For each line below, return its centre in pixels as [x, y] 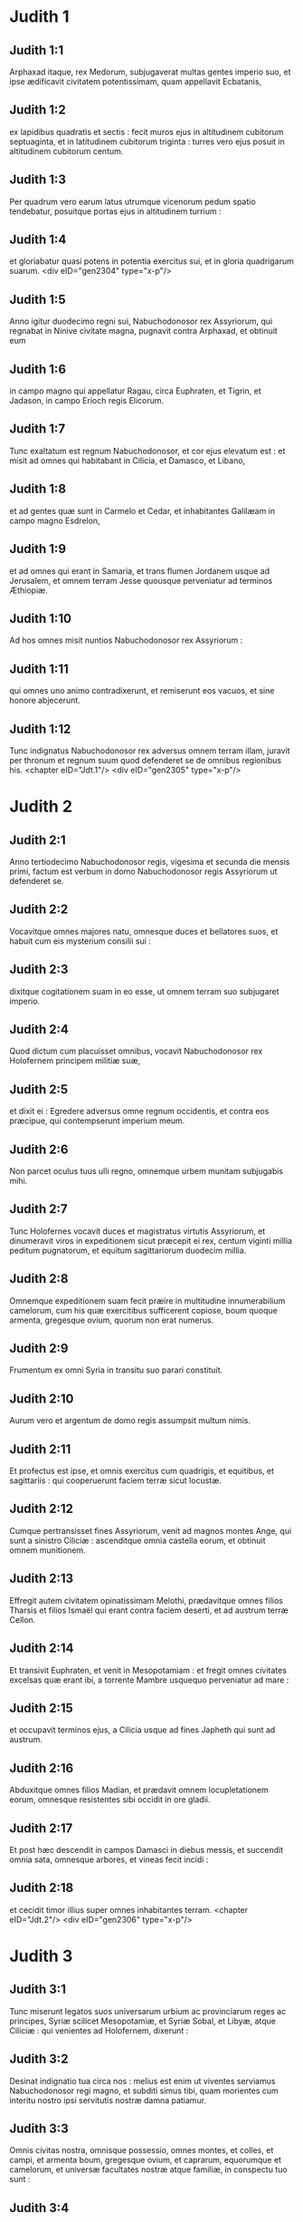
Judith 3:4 [39, 2208]
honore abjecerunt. [45, 701]
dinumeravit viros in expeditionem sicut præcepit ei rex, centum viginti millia [151, 1240]
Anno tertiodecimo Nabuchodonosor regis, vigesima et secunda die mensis [150, 861]
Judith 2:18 [42, 1888]
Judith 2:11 [40, 1449]
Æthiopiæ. [28, 590]
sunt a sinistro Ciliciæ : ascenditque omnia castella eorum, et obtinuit [137, 1540]
